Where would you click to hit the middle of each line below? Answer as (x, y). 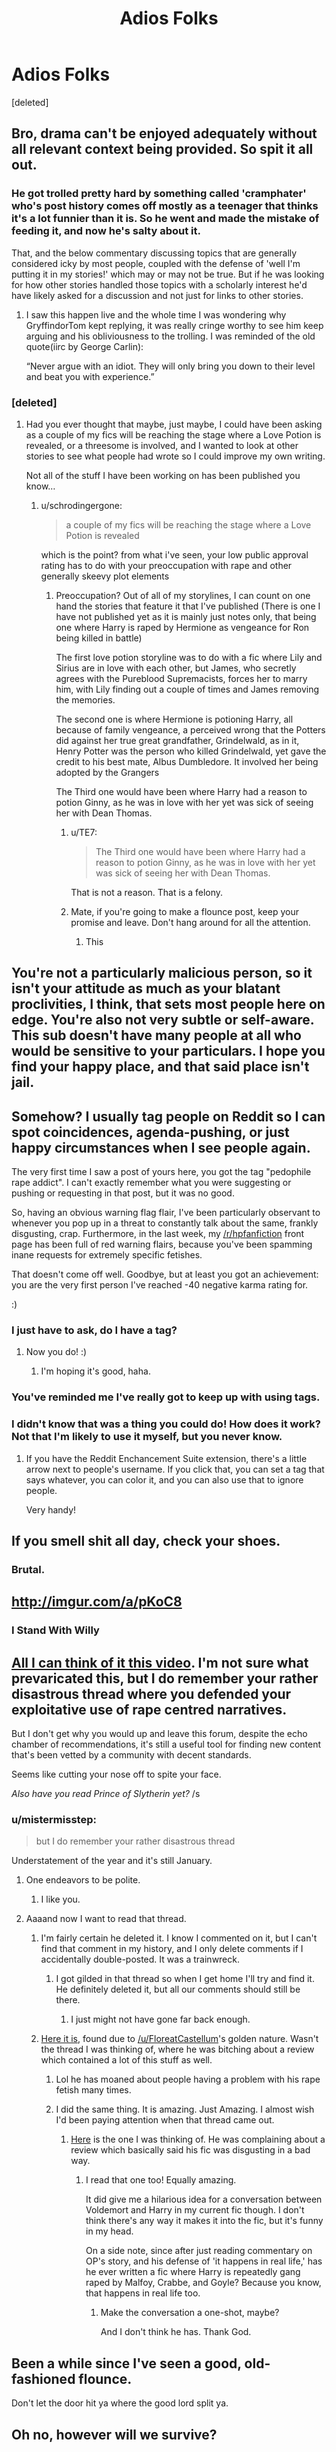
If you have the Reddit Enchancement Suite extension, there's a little (166, 1458)
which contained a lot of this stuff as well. (126, 2060)
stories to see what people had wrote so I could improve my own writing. (175, 456)
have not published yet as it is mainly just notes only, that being (186, 616)
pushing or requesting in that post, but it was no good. (123, 1193)
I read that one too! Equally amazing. (161, 2180)
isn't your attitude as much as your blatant (146, 988)
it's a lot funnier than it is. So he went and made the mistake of (165, 219)
